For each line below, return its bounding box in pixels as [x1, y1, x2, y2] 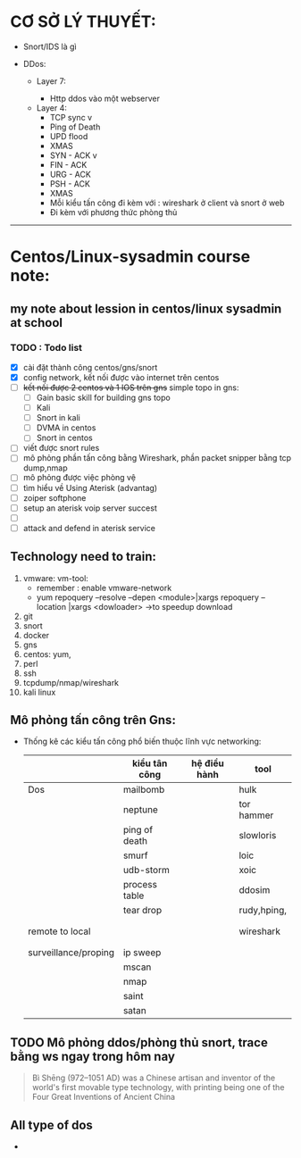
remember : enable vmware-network [36, 582, 172, 593]
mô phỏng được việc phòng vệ [22, 472, 137, 483]
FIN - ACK [49, 159, 88, 170]
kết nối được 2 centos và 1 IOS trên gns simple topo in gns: [22, 382, 239, 393]
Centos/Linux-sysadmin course [10, 246, 251, 267]
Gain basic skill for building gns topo [36, 392, 171, 403]
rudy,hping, [238, 904, 288, 917]
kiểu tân [131, 757, 168, 770]
